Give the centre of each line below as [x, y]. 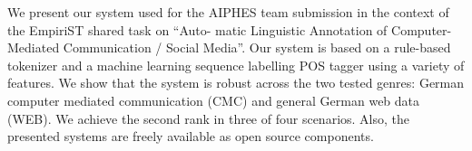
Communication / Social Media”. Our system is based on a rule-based [257, 47]
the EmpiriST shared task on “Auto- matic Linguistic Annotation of [197, 29]
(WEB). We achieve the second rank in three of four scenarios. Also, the [209, 118]
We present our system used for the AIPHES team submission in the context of [228, 12]
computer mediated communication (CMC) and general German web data [214, 100]
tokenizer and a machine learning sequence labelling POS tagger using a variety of [236, 65]
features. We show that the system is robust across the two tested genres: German [236, 83]
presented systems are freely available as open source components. [191, 136]
